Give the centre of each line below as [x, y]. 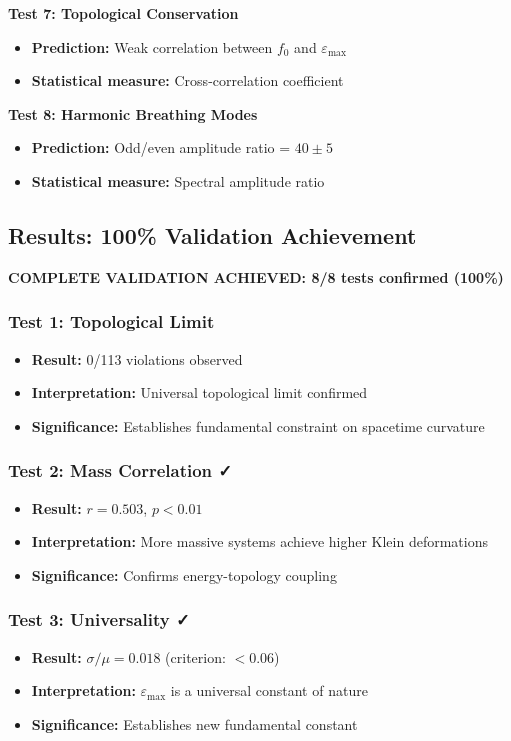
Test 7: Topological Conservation [123, 13]
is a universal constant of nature [269, 690]
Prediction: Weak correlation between [152, 46]
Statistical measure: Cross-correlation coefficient [187, 80]
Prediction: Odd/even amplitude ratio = [161, 147]
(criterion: [195, 656]
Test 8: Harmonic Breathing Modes [133, 113]
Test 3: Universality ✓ [99, 619]
